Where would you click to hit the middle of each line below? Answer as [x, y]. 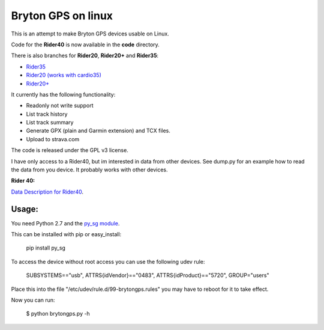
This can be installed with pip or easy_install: [66, 234]
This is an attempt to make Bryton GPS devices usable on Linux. [90, 34]
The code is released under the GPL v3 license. [70, 150]
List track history [47, 114]
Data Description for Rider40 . [47, 192]
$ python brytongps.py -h [58, 314]
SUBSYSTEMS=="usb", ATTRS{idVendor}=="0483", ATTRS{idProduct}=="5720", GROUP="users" [148, 275]
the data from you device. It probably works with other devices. [89, 170]
